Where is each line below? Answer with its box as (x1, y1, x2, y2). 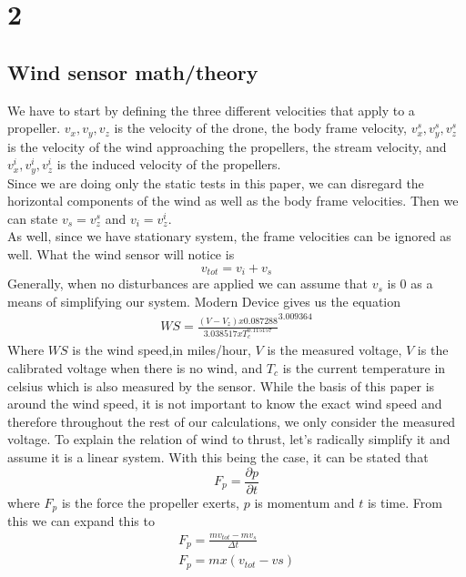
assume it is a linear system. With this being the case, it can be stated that (7, 447, 429, 466)
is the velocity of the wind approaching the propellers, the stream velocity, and (7, 137, 447, 156)
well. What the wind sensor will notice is (7, 245, 235, 264)
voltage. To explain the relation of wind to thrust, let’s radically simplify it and (7, 430, 451, 449)
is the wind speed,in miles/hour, (72, 340, 251, 359)
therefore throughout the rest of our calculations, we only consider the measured (7, 411, 456, 430)
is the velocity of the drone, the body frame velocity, (114, 118, 407, 137)
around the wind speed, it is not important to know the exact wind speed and (7, 394, 442, 413)
